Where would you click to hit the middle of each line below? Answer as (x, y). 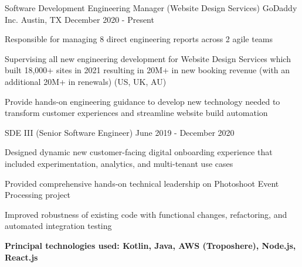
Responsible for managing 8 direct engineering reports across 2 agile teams (139, 39)
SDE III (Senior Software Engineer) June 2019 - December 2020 (120, 132)
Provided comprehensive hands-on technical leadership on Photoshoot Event (142, 183)
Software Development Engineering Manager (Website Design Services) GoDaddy (151, 8)
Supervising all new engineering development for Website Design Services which (148, 58)
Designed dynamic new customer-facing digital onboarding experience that (139, 152)
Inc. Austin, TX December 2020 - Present (79, 19)
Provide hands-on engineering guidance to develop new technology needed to (142, 101)
